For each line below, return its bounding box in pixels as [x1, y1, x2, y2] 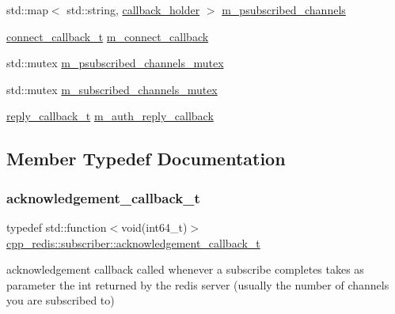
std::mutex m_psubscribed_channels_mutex [6, 55, 224, 71]
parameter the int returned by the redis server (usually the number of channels [6, 276, 389, 293]
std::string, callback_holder [66, 2, 200, 17]
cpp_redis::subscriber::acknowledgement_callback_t [6, 234, 260, 251]
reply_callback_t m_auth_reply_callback [6, 108, 214, 124]
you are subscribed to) [6, 292, 115, 308]
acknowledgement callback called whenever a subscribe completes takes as [6, 261, 364, 278]
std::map [6, 2, 48, 17]
